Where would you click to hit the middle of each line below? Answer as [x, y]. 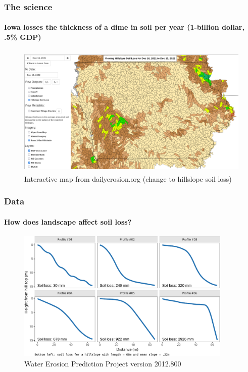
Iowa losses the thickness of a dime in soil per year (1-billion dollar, [124, 27]
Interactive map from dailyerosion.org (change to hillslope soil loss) [128, 178]
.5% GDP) [23, 37]
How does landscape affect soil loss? [68, 221]
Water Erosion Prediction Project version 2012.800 [103, 363]
